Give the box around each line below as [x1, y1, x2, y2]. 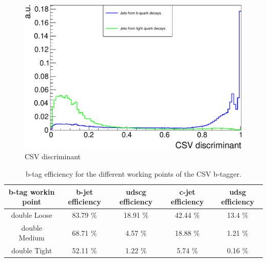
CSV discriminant [25, 151, 81, 162]
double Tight [11, 245, 52, 256]
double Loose [11, 210, 52, 220]
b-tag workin [8, 186, 55, 197]
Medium [18, 232, 45, 243]
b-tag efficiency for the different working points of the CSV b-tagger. [25, 168, 242, 179]
